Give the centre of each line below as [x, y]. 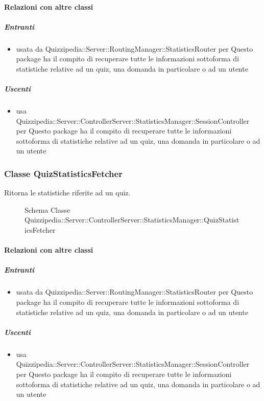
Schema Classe [47, 209]
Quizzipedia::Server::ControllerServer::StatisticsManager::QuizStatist [132, 220]
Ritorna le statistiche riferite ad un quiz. [67, 193]
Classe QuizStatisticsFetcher [63, 173]
